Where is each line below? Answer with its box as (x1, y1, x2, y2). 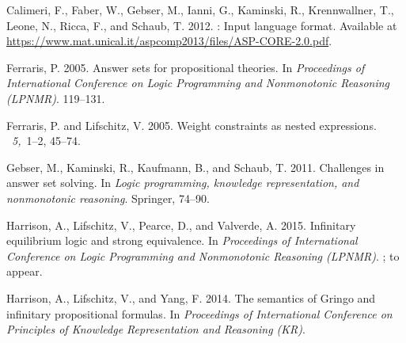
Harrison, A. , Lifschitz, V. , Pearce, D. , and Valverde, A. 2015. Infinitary (6, 216, 356, 233)
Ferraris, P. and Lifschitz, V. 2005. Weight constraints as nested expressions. (6, 116, 377, 133)
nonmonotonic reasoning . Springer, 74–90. (6, 189, 210, 206)
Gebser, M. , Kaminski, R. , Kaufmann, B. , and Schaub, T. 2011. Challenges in (6, 158, 385, 175)
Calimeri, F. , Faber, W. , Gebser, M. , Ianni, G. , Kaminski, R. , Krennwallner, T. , (6, 2, 394, 17)
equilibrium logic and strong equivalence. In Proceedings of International (6, 232, 358, 249)
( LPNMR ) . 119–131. (6, 90, 105, 106)
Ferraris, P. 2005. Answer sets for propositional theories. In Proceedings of (6, 59, 365, 75)
